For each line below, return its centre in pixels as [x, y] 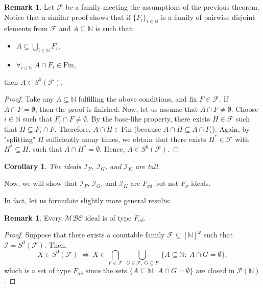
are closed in [215, 270]
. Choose [245, 109]
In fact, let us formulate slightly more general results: [88, 200]
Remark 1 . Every [33, 217]
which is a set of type [38, 270]
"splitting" [20, 139]
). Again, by [231, 128]
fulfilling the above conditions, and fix [138, 99]
